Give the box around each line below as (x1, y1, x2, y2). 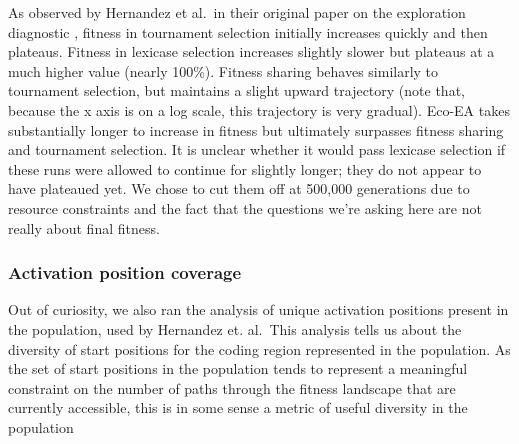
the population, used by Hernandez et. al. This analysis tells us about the (8, 318, 462, 339)
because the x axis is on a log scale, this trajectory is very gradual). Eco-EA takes (8, 99, 510, 120)
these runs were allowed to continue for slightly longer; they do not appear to (8, 158, 482, 179)
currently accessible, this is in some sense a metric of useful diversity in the (8, 397, 468, 418)
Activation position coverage (8, 260, 242, 285)
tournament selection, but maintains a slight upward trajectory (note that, (8, 80, 465, 101)
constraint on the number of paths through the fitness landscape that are (8, 377, 456, 398)
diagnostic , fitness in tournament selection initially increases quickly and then (8, 21, 488, 42)
